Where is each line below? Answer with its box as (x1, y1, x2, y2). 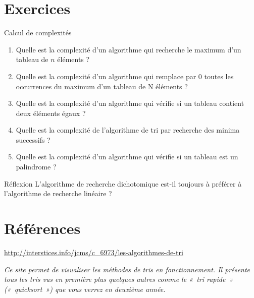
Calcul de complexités (4, 27, 72, 38)
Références (4, 218, 81, 239)
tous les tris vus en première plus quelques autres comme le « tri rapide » (4, 274, 233, 284)
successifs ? (16, 134, 50, 145)
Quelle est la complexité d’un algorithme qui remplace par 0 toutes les (16, 71, 234, 81)
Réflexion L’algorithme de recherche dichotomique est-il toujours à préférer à (4, 178, 242, 189)
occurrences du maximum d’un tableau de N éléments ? (16, 81, 188, 91)
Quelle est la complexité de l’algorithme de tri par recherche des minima (16, 125, 240, 135)
